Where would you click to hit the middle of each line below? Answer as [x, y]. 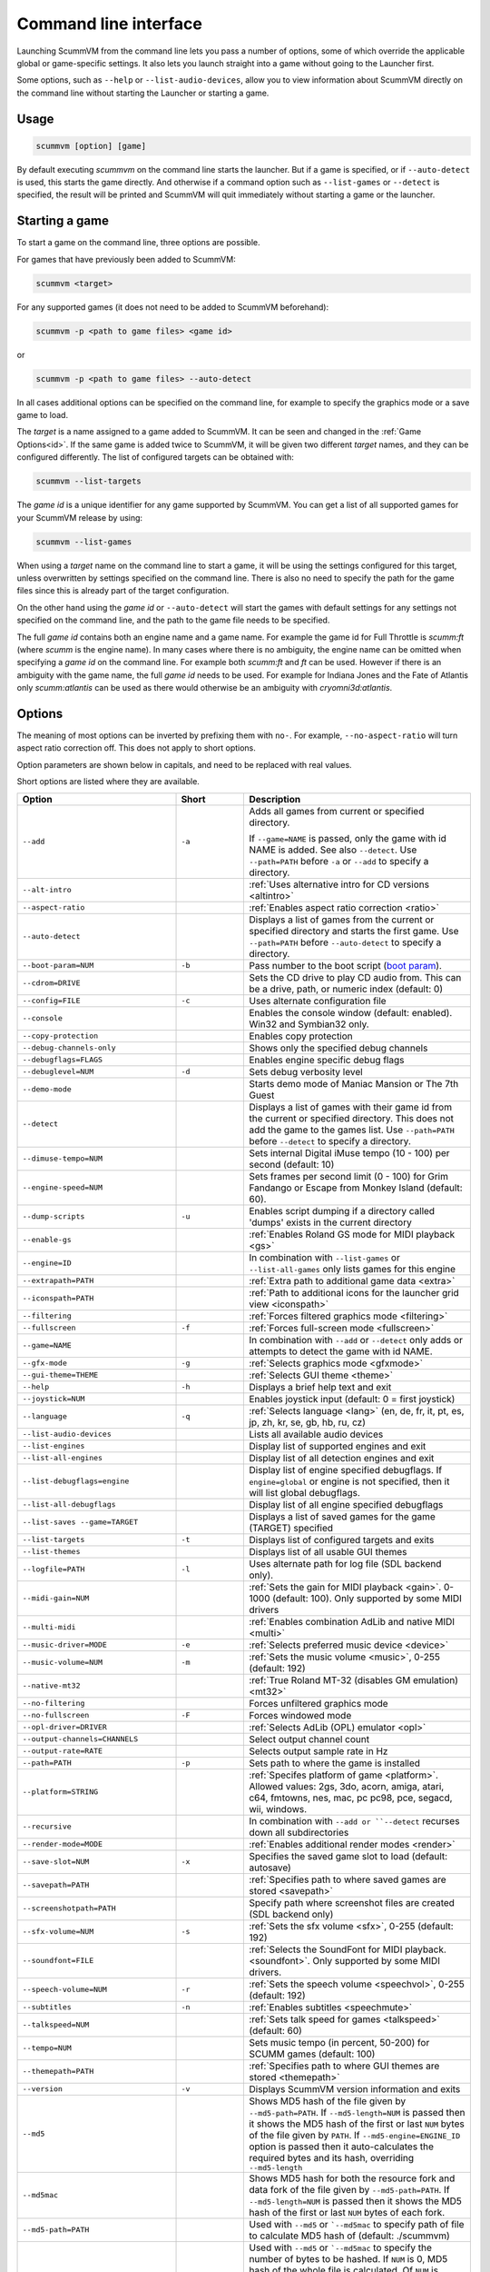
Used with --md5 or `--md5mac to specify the [341, 2247]
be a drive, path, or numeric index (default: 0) [346, 989]
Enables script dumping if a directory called [342, 1211]
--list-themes [51, 1552]
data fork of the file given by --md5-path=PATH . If [349, 2189]
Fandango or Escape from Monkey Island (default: [356, 1188]
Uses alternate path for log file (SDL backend [345, 1563]
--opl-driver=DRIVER [65, 1727]
